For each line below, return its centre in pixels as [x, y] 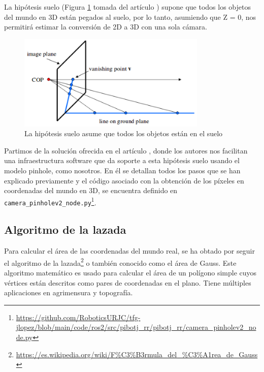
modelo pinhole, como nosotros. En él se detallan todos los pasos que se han [122, 170]
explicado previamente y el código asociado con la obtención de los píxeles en [124, 180]
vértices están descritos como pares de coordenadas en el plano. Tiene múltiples [128, 282]
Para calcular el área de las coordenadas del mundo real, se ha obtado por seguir [129, 251]
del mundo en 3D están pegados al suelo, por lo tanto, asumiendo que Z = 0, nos [130, 17]
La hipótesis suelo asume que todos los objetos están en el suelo [124, 133]
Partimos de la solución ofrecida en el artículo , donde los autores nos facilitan [126, 150]
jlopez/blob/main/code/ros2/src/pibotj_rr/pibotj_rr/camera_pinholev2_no [136, 327]
